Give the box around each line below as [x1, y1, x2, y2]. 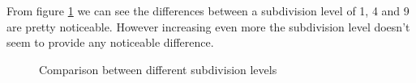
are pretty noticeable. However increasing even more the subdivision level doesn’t [6, 18, 410, 35]
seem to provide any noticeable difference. [6, 34, 214, 51]
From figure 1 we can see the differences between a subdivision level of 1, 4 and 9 [6, 2, 410, 19]
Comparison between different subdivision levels [39, 60, 277, 77]
